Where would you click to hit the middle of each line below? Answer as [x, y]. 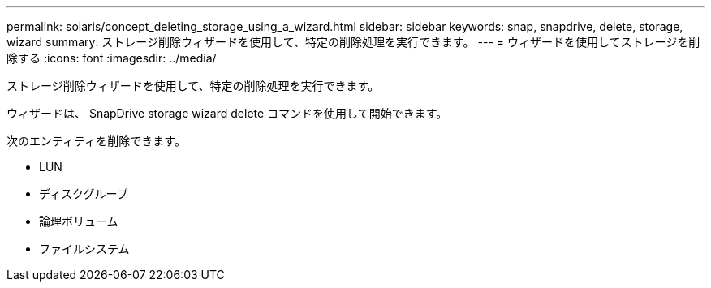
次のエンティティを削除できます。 [96, 141]
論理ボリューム [79, 221]
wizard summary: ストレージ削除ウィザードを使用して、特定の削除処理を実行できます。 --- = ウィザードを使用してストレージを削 [353, 42]
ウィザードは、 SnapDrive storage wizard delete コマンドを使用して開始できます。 [227, 113]
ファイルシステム [84, 249]
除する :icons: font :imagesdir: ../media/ [112, 58]
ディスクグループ [84, 193]
